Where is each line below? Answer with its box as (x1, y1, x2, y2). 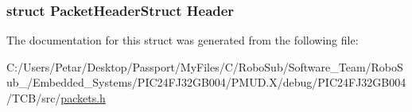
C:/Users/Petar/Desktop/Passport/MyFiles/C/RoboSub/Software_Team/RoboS (6, 58, 403, 75)
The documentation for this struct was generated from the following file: (6, 32, 359, 48)
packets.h (60, 90, 106, 106)
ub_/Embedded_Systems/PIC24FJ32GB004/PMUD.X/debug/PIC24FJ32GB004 (6, 74, 406, 91)
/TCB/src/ (6, 90, 61, 106)
